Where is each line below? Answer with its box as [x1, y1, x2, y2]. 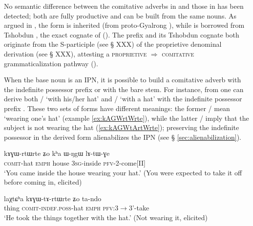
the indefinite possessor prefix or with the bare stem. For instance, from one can [4, 84, 244, 94]
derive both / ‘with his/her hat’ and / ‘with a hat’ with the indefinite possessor [4, 94, 242, 104]
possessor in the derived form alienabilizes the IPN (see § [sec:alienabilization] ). [4, 132, 241, 142]
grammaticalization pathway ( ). [4, 58, 98, 68]
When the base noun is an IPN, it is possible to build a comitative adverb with [4, 75, 241, 85]
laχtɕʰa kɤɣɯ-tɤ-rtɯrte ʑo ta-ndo [4, 193, 102, 203]
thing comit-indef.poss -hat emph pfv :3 [4, 203, 119, 213]
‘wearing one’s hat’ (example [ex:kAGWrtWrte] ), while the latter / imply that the [4, 113, 249, 123]
